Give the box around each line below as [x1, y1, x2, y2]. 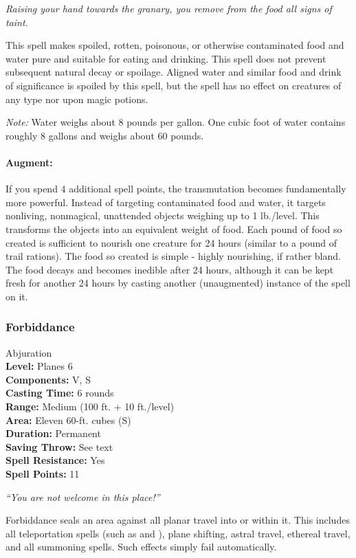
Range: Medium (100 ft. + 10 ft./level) [5, 399, 175, 414]
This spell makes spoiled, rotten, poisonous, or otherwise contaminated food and [5, 38, 344, 52]
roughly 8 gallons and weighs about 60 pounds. [5, 128, 204, 142]
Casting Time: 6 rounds [5, 386, 114, 400]
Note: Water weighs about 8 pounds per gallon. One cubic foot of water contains [5, 115, 346, 129]
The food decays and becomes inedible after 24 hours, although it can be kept [5, 262, 334, 276]
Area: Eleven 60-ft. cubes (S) [5, 412, 131, 427]
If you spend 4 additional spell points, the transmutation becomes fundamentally [5, 181, 346, 196]
